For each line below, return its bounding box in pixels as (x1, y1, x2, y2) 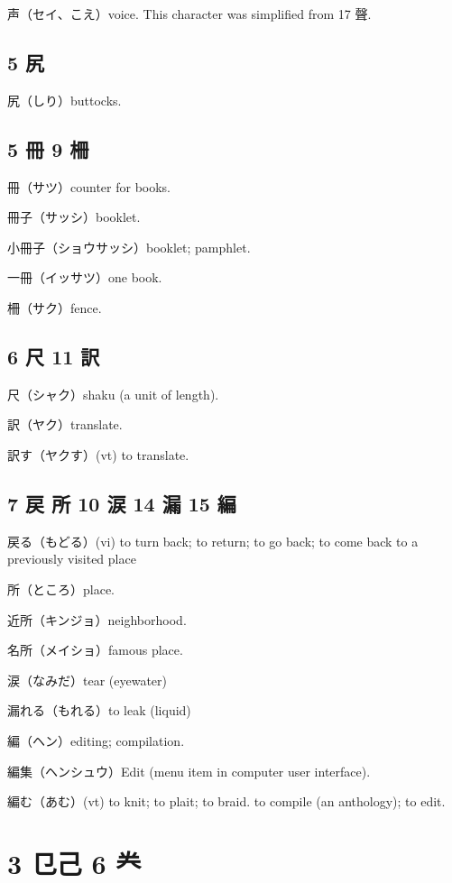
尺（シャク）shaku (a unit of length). (7, 384, 219, 403)
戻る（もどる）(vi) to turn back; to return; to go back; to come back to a (7, 531, 419, 550)
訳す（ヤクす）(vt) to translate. (7, 445, 189, 464)
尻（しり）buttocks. (7, 90, 122, 109)
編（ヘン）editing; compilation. (7, 731, 185, 750)
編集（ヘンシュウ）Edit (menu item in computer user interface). (7, 761, 371, 780)
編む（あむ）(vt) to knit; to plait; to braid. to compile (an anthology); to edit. (7, 792, 446, 811)
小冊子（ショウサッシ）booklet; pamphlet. (7, 237, 251, 256)
